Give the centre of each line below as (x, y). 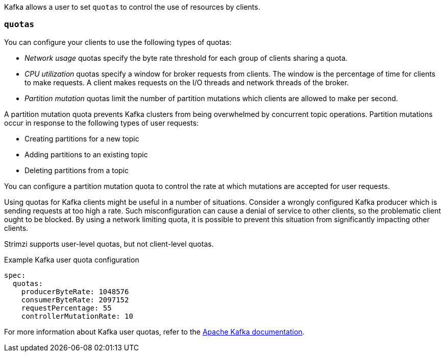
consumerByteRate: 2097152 (75, 300)
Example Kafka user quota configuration (72, 259)
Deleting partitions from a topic (77, 170)
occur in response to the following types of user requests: (102, 123)
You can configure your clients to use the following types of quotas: (118, 42)
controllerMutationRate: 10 (77, 316)
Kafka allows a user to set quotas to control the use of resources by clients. (132, 7)
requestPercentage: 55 (66, 308)
